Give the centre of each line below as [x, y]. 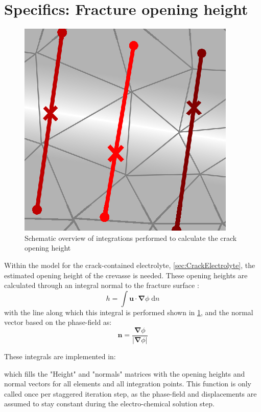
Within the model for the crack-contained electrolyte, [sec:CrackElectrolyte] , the [130, 265]
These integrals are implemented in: [60, 356]
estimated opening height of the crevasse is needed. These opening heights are [126, 275]
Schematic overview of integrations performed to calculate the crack [131, 238]
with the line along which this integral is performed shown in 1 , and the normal [129, 312]
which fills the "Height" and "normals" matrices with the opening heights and [125, 373]
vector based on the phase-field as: [58, 322]
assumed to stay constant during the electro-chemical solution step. [109, 404]
